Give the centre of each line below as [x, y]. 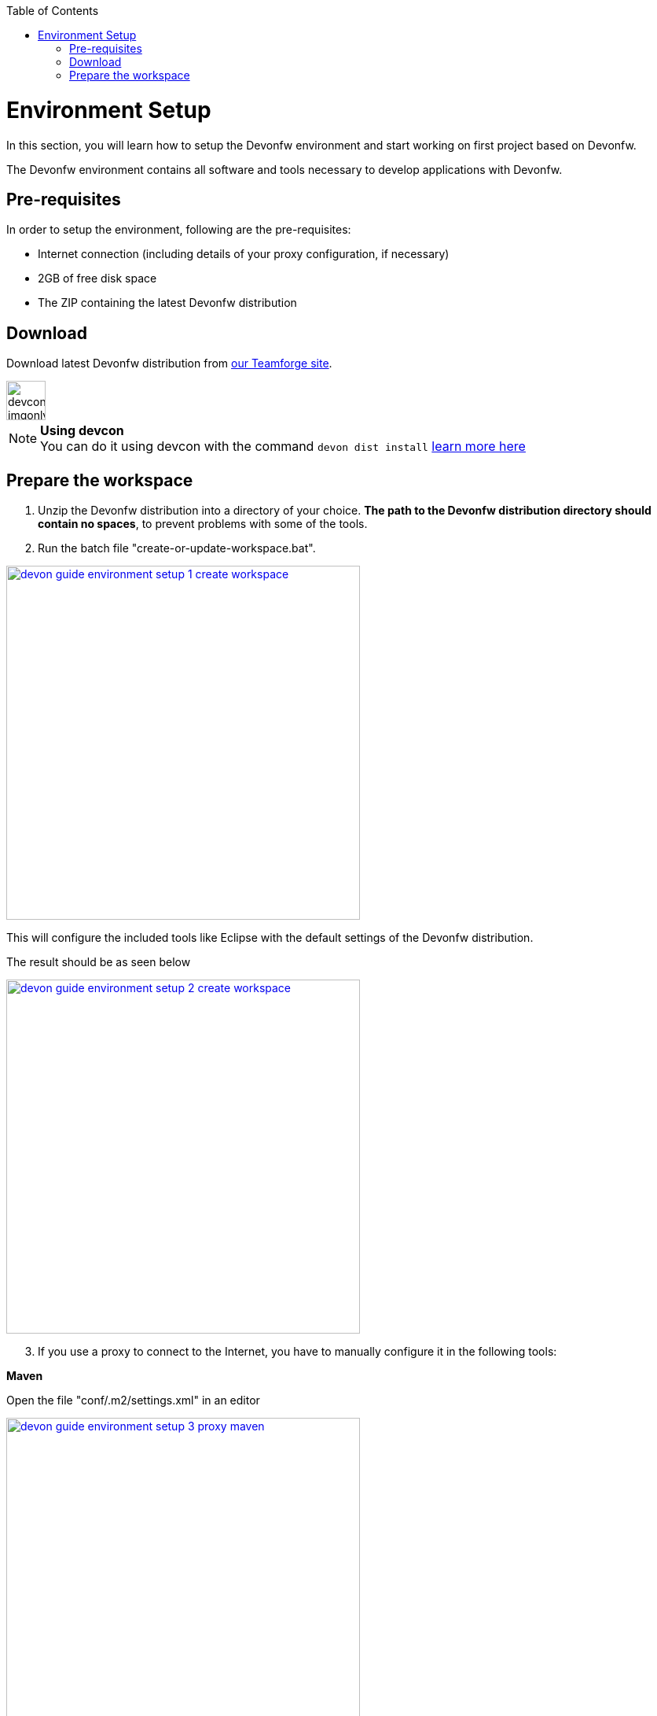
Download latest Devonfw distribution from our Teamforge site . [169, 363]
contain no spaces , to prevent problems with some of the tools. [203, 524]
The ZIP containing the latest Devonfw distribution [167, 303]
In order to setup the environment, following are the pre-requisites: [179, 230]
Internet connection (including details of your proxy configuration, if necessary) [244, 254]
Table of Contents [53, 11]
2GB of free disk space [97, 279]
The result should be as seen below [99, 962]
